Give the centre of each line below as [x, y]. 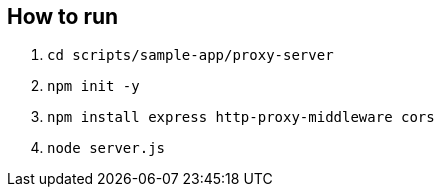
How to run [63, 16]
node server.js [106, 148]
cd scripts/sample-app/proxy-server [190, 55]
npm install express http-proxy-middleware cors [241, 117]
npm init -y [93, 86]
